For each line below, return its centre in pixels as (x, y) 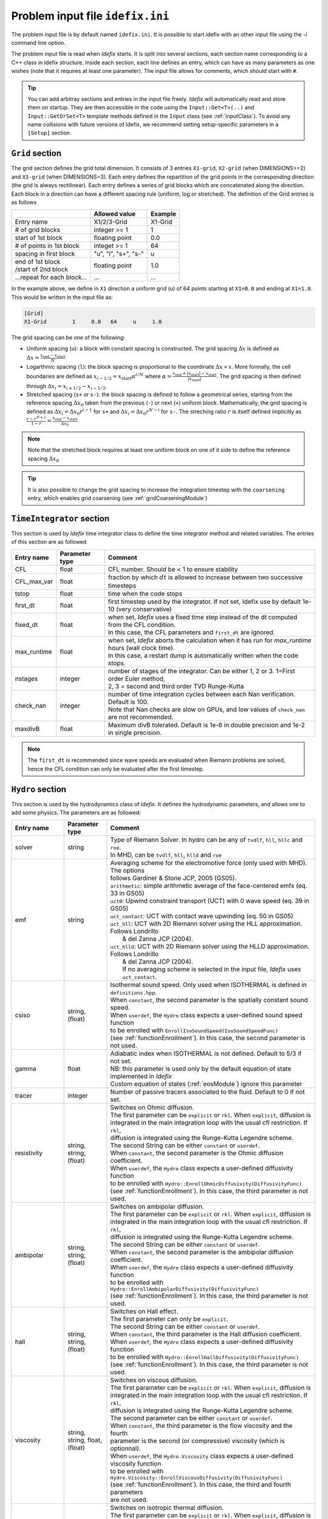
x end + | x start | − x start (194, 374)
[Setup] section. (50, 133)
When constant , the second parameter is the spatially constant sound (209, 1000)
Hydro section (39, 789)
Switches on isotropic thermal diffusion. (167, 1508)
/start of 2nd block (41, 269)
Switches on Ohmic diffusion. (152, 1108)
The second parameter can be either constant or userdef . (191, 1418)
